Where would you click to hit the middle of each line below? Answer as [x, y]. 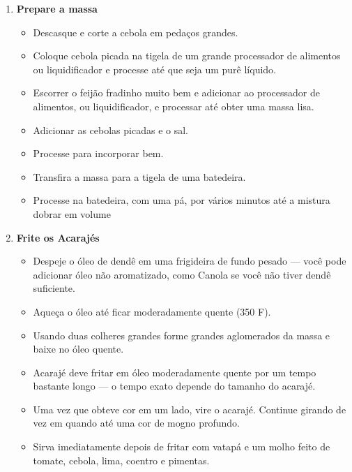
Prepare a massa [57, 8]
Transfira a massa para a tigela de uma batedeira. [139, 176]
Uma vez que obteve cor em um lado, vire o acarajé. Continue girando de [190, 409]
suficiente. [54, 288]
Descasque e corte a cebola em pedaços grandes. [136, 32]
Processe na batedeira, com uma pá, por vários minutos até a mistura [182, 200]
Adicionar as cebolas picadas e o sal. [110, 130]
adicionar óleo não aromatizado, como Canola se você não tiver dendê [182, 274]
